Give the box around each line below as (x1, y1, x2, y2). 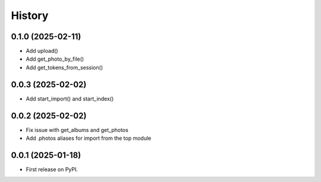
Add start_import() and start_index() (26, 95, 114, 102)
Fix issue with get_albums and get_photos (26, 126, 129, 133)
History (11, 9, 49, 22)
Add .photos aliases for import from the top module (26, 134, 152, 142)
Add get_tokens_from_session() (26, 64, 103, 71)
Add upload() (26, 48, 59, 55)
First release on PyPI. (26, 165, 78, 172)
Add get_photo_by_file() (26, 55, 84, 62)
